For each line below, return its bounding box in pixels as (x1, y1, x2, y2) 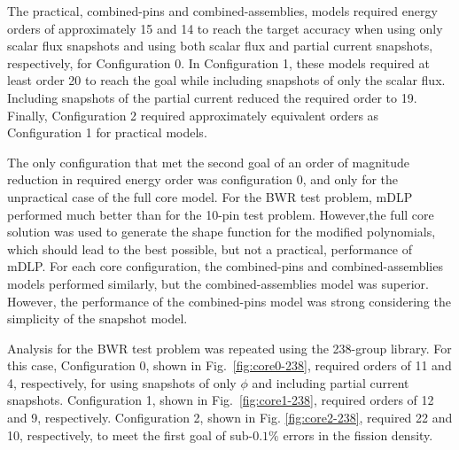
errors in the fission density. (283, 425, 433, 444)
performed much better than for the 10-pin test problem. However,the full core (7, 205, 434, 223)
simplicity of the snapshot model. (7, 309, 188, 328)
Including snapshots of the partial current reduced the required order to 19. (7, 88, 417, 106)
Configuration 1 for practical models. (7, 123, 207, 142)
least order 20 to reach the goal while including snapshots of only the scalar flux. (7, 71, 446, 89)
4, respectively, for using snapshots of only (7, 373, 237, 392)
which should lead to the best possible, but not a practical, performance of (7, 239, 413, 258)
